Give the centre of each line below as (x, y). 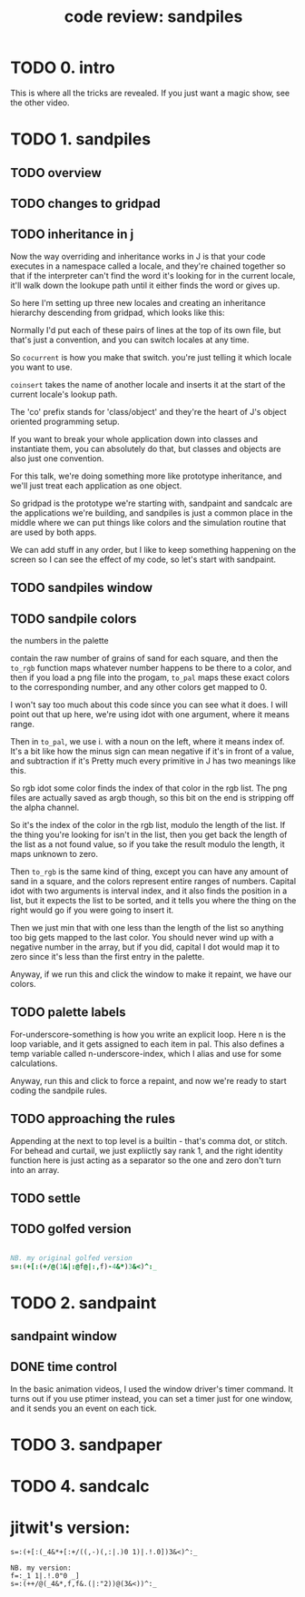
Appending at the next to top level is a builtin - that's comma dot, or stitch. (149, 1140)
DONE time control (64, 1367)
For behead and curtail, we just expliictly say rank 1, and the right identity (147, 1150)
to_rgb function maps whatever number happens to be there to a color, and (151, 667)
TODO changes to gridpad (86, 203)
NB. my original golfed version (71, 1258)
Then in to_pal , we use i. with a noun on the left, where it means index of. (148, 741)
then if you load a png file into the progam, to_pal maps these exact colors (150, 677)
